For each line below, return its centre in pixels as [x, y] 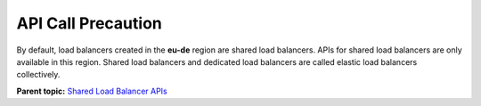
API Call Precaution [89, 23]
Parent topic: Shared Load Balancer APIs [92, 91]
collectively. [38, 75]
